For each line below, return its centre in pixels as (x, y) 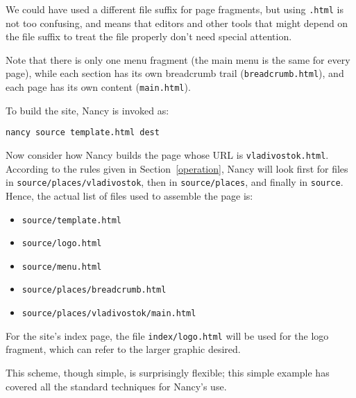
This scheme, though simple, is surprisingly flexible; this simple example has (168, 373)
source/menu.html (62, 267)
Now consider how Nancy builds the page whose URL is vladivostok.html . (167, 155)
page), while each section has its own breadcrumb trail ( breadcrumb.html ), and (175, 73)
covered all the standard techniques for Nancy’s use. (116, 386)
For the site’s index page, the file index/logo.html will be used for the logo (167, 335)
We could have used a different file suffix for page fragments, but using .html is (175, 9)
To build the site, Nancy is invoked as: (87, 110)
